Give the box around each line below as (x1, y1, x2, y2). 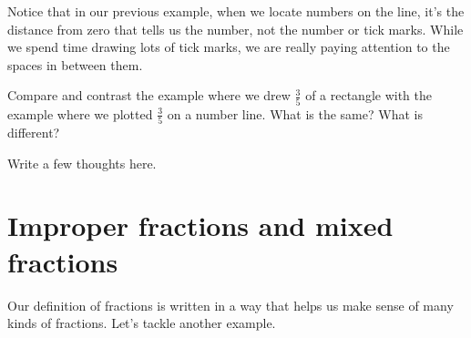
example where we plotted (7, 104, 153, 123)
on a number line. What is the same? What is (167, 104, 423, 123)
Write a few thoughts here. (7, 153, 157, 172)
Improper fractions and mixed (7, 207, 394, 244)
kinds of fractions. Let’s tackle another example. (7, 313, 276, 333)
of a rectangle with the (305, 86, 433, 105)
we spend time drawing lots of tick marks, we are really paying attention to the (7, 37, 450, 56)
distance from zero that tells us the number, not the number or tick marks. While (7, 19, 464, 38)
